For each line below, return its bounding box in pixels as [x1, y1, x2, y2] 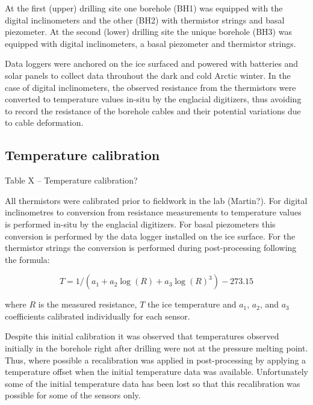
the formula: [5, 253, 50, 265]
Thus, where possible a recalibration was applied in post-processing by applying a [5, 353, 306, 366]
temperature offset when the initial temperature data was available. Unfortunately [5, 365, 308, 378]
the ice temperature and [147, 298, 237, 311]
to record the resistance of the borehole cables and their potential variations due [5, 104, 301, 117]
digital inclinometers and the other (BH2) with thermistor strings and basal [5, 13, 285, 26]
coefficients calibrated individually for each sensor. [5, 309, 190, 322]
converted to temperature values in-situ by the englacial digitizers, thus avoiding [5, 93, 302, 105]
